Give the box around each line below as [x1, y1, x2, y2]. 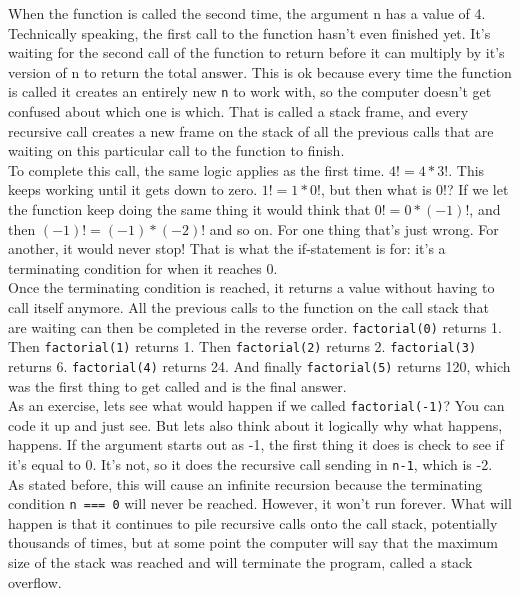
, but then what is [320, 179, 432, 200]
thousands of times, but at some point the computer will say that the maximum [8, 532, 499, 553]
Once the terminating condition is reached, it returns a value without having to [8, 277, 495, 298]
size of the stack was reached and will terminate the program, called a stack [8, 552, 473, 573]
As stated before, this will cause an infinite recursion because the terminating [8, 473, 483, 494]
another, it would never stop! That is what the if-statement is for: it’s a [8, 238, 446, 259]
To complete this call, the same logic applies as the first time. [8, 159, 385, 180]
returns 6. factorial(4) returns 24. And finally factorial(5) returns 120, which [8, 355, 511, 376]
